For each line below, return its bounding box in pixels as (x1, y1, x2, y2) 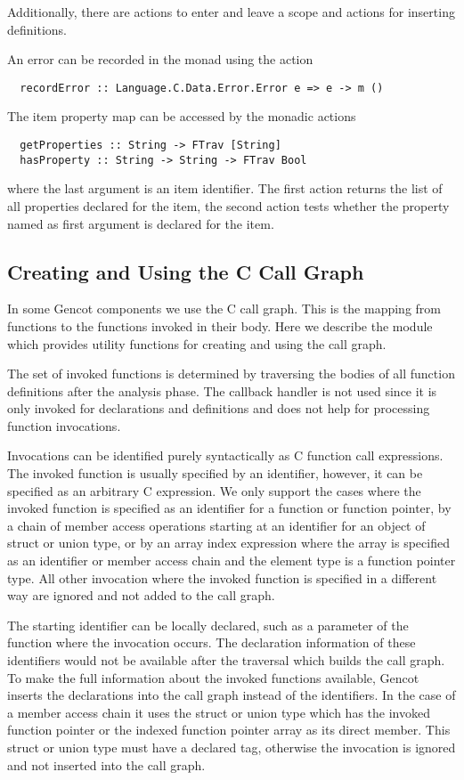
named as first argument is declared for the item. (7, 214, 274, 232)
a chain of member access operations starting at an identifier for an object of (7, 516, 426, 534)
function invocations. (7, 416, 121, 435)
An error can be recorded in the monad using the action (7, 50, 313, 69)
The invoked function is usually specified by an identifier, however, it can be (7, 464, 423, 483)
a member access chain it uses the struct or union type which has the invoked (7, 703, 430, 721)
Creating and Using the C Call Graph (7, 257, 364, 285)
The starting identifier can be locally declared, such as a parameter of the (7, 615, 409, 634)
